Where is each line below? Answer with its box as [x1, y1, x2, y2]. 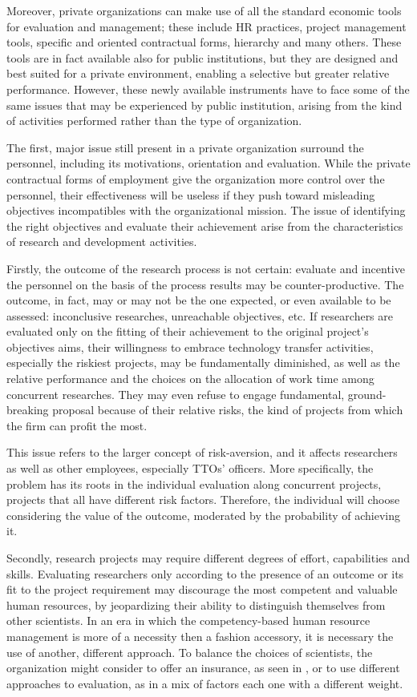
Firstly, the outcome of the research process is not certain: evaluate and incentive [6, 260, 405, 276]
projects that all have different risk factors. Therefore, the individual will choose [6, 491, 400, 508]
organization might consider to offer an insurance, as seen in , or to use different [6, 659, 400, 676]
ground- [347, 385, 387, 402]
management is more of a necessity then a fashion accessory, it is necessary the [6, 627, 394, 644]
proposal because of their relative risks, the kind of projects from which [52, 401, 403, 418]
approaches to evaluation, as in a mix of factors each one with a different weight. [6, 675, 403, 691]
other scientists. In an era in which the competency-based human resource [6, 612, 370, 629]
